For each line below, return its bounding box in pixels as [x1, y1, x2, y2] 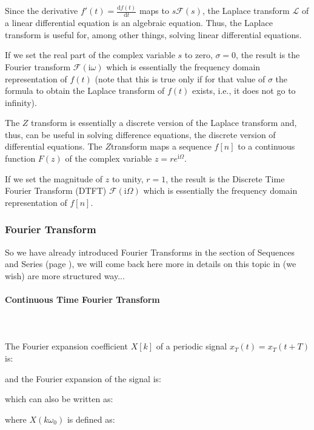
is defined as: [67, 412, 115, 425]
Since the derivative [5, 4, 78, 17]
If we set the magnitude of [5, 172, 103, 185]
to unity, [112, 172, 144, 185]
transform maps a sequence [110, 140, 212, 153]
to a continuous [238, 140, 295, 153]
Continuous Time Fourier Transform [5, 293, 160, 306]
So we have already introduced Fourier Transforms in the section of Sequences [5, 245, 295, 258]
